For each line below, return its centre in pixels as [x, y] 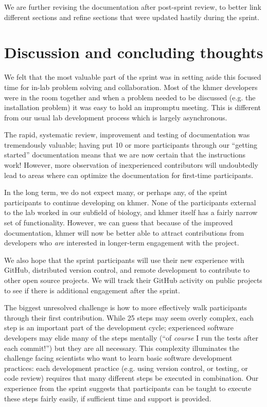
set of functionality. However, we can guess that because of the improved [119, 223]
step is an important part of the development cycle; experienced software [119, 328]
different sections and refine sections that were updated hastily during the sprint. [132, 17]
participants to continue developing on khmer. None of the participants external [130, 202]
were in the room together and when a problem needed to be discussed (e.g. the [130, 97]
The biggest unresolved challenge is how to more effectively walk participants [126, 307]
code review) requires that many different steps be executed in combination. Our [131, 378]
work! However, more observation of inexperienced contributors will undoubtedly [131, 165]
